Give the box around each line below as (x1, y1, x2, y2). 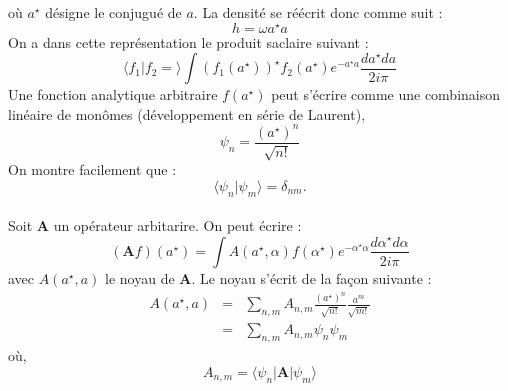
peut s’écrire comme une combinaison (271, 84, 501, 105)
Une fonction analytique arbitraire (8, 84, 218, 105)
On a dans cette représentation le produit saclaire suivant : (8, 31, 369, 52)
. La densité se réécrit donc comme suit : (193, 2, 443, 22)
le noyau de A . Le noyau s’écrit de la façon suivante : (105, 267, 432, 288)
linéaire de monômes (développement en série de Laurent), (8, 103, 366, 124)
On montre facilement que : (8, 159, 177, 180)
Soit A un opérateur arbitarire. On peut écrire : (8, 215, 302, 236)
